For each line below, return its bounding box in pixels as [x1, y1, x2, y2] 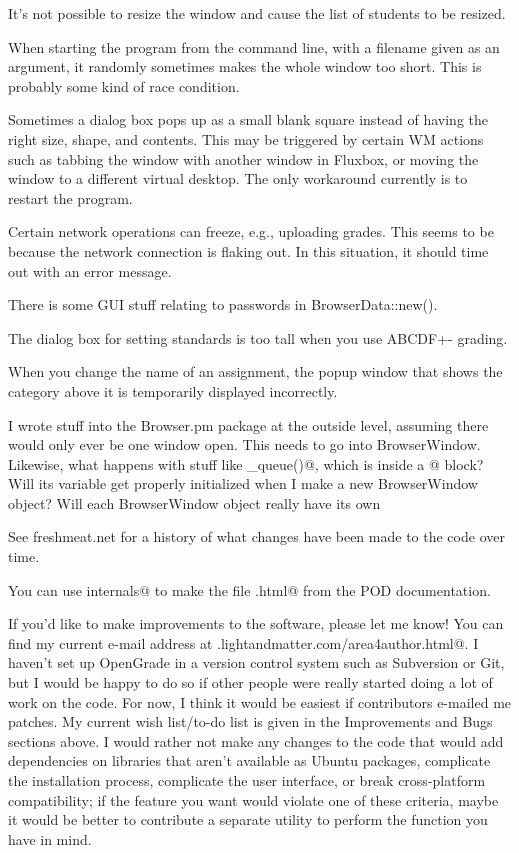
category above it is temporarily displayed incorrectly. [8, 380, 338, 401]
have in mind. [8, 828, 92, 849]
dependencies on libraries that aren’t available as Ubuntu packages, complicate [8, 750, 491, 771]
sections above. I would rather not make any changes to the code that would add [8, 730, 504, 751]
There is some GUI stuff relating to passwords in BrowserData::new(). [8, 294, 438, 315]
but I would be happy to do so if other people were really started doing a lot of [8, 672, 493, 693]
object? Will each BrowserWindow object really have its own [8, 492, 381, 513]
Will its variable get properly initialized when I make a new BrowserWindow [8, 473, 478, 494]
